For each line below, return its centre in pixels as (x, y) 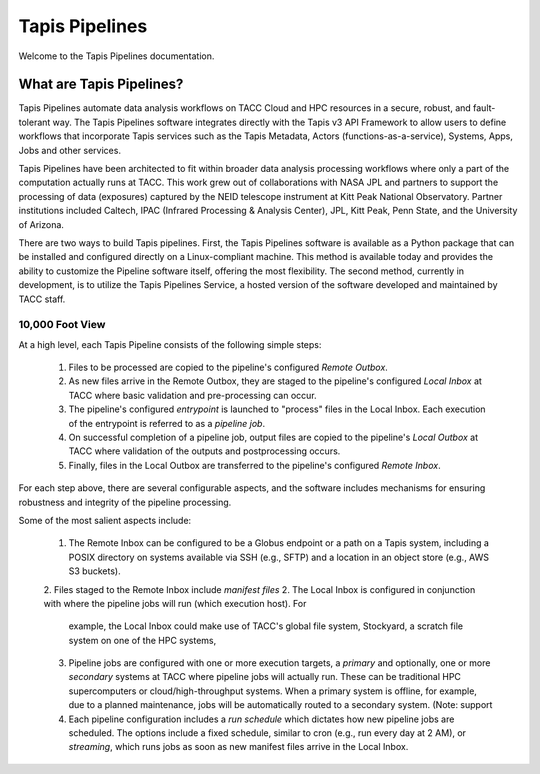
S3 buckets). (94, 571)
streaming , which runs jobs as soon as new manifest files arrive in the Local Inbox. (238, 747)
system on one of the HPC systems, (142, 640)
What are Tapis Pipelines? (101, 84)
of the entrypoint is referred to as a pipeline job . (166, 423)
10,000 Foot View (62, 325)
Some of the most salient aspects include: (105, 520)
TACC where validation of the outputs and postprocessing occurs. (204, 451)
